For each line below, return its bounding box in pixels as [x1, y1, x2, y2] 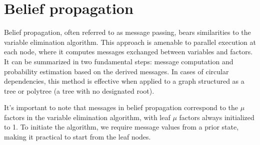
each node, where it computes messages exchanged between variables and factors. [4, 46, 253, 57]
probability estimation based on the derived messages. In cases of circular [4, 66, 229, 76]
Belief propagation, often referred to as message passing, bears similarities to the [4, 27, 251, 37]
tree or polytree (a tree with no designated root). [4, 85, 154, 96]
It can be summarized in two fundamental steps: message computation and [4, 56, 233, 66]
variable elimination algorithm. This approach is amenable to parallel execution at [4, 36, 256, 47]
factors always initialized [179, 112, 254, 122]
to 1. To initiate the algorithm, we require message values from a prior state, [4, 122, 239, 132]
